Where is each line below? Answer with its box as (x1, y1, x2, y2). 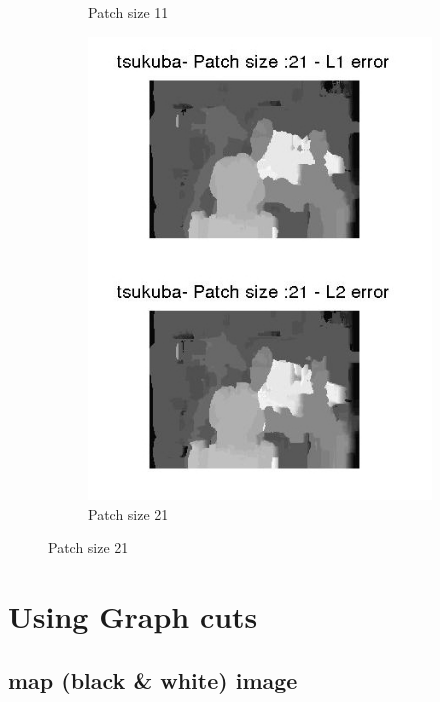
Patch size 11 (88, 2, 169, 22)
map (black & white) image (8, 664, 298, 695)
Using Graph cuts (8, 596, 258, 637)
